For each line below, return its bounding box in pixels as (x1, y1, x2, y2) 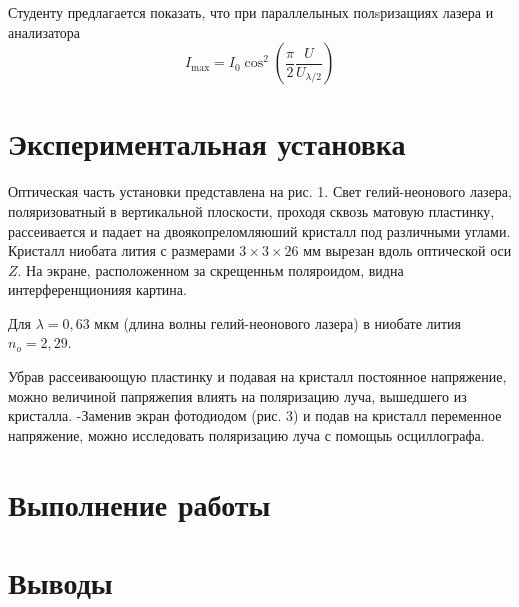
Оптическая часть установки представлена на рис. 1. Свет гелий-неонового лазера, (8, 181, 512, 202)
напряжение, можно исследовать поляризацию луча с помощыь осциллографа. (8, 424, 485, 445)
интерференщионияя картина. (8, 279, 187, 300)
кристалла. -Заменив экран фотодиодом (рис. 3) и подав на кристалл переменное (8, 405, 502, 426)
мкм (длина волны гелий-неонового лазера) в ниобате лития (94, 312, 462, 333)
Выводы (8, 562, 113, 602)
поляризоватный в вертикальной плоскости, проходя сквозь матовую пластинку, (8, 200, 495, 221)
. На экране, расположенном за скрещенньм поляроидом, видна (17, 259, 404, 280)
